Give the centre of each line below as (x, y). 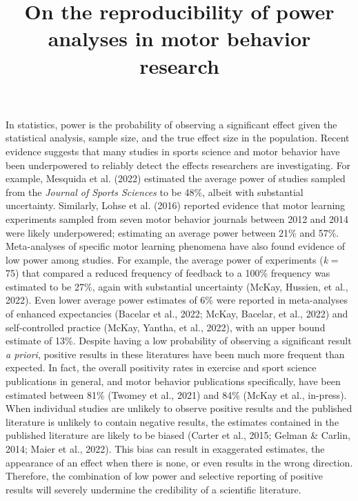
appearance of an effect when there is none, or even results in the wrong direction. (179, 462)
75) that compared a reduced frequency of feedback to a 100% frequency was (168, 273)
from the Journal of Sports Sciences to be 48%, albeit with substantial (155, 191)
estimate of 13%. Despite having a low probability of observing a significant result (179, 341)
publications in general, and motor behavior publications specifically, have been (173, 381)
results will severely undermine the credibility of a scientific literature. (153, 489)
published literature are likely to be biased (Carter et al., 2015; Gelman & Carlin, (178, 435)
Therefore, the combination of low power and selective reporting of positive (165, 476)
